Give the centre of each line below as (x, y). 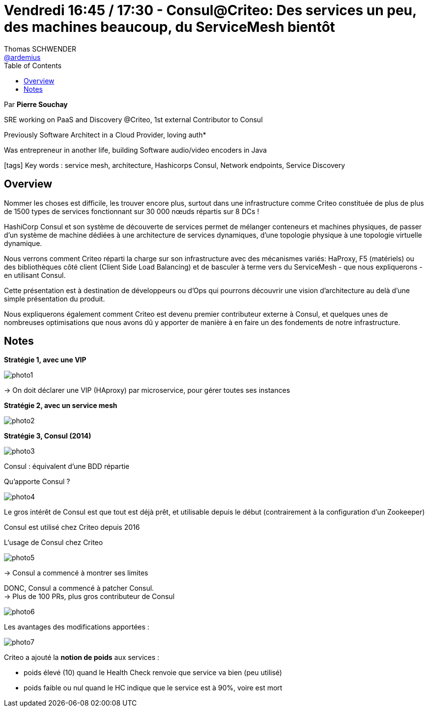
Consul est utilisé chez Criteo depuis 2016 (72, 527)
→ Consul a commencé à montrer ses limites (76, 573)
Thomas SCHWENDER (40, 49)
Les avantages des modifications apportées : (77, 627)
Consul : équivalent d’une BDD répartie (67, 466)
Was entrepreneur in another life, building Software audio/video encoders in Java (135, 150)
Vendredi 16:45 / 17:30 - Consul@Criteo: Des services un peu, (210, 10)
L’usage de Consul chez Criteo (54, 543)
